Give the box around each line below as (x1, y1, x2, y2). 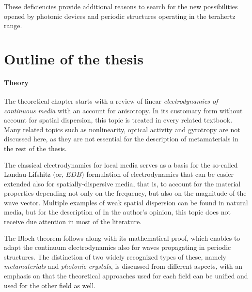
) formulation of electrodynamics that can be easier (81, 169, 234, 179)
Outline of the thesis (4, 48, 143, 68)
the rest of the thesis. (4, 143, 67, 153)
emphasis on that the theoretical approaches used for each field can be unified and (4, 271, 248, 281)
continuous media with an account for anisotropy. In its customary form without (4, 105, 243, 115)
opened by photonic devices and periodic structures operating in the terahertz (4, 11, 236, 21)
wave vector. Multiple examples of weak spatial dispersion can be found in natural (4, 197, 248, 207)
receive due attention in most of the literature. (4, 216, 142, 227)
